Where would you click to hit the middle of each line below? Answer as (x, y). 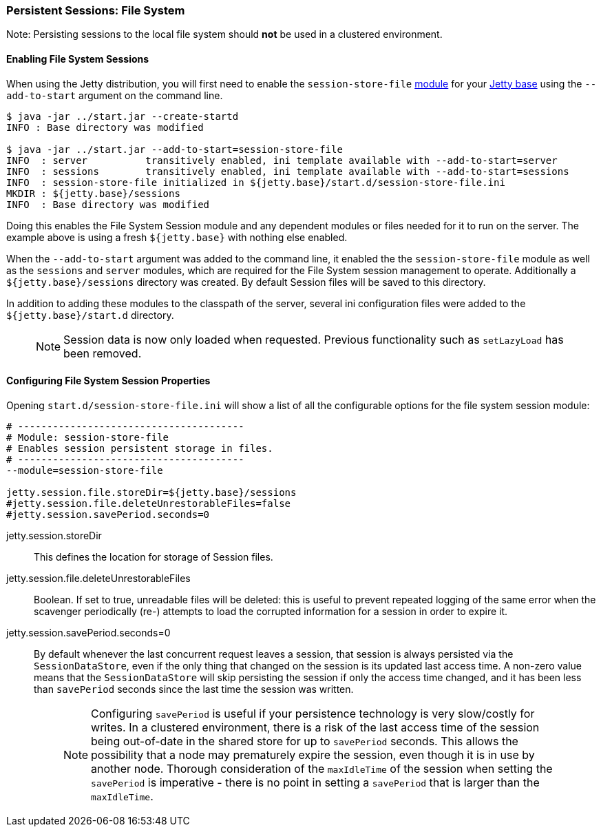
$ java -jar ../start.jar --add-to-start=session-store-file (175, 149)
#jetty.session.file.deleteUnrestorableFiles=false (149, 503)
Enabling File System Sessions (78, 59)
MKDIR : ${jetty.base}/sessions (93, 193)
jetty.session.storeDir (54, 535)
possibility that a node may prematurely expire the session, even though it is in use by (313, 755)
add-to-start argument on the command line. (115, 95)
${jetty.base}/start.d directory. (90, 315)
